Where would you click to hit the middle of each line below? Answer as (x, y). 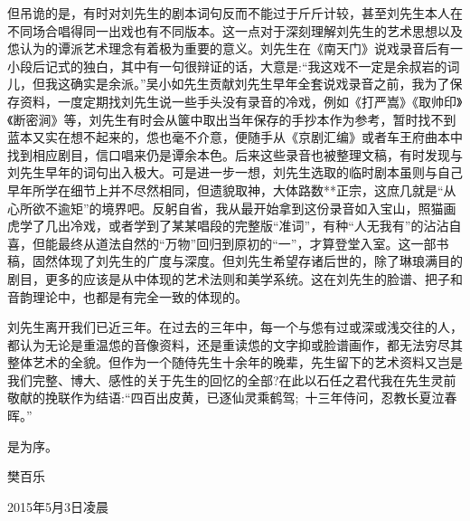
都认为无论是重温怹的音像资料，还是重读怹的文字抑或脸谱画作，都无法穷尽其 (235, 344)
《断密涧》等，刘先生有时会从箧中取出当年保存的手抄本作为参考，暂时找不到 (232, 119)
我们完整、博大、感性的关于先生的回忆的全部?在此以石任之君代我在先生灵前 (232, 379)
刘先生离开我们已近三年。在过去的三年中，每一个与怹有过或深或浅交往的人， (235, 327)
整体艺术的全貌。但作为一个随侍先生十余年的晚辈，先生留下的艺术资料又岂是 (235, 362)
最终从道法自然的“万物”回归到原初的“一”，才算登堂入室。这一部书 (253, 243)
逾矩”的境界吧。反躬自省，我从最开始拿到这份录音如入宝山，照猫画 (257, 208)
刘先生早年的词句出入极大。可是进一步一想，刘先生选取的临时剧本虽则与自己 (235, 172)
